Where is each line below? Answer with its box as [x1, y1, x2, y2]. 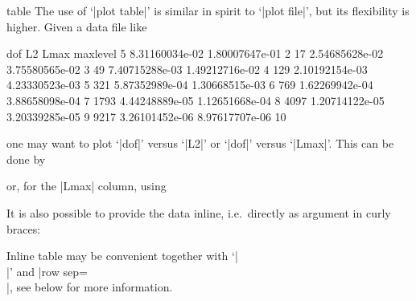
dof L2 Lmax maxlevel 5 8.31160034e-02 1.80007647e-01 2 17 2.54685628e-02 [6, 45, 384, 62]
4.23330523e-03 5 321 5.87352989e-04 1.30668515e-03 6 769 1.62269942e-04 [6, 76, 373, 93]
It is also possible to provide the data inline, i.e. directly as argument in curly [6, 204, 391, 221]
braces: [6, 220, 41, 237]
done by [6, 150, 46, 167]
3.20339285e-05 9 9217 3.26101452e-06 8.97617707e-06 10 [6, 108, 286, 124]
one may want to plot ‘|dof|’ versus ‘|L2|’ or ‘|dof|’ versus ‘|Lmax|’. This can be [6, 135, 394, 152]
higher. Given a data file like [6, 18, 147, 35]
